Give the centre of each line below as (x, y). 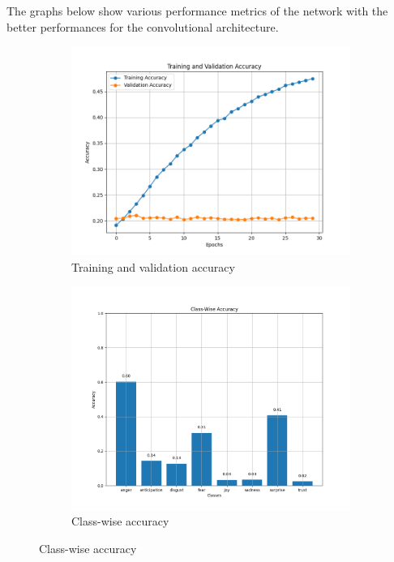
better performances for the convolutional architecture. (143, 26)
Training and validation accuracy (153, 266)
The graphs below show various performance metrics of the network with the (197, 11)
